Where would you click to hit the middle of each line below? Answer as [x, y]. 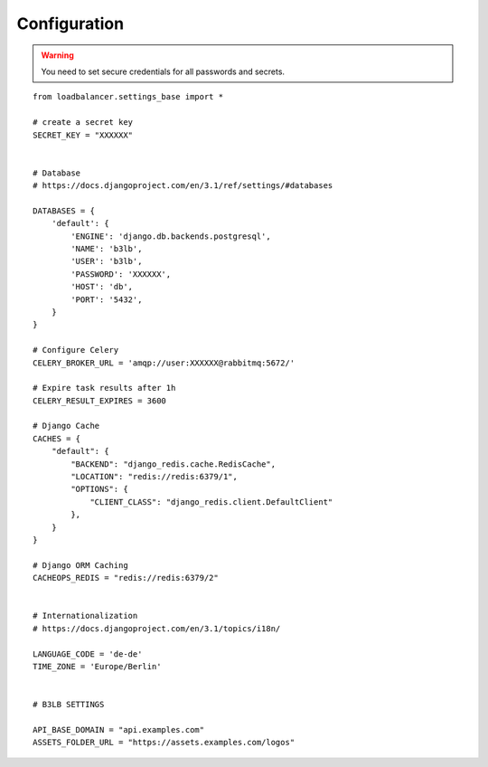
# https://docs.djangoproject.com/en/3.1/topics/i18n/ [157, 628]
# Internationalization [85, 616]
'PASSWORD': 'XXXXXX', [121, 274]
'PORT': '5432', [107, 299]
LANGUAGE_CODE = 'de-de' [88, 654]
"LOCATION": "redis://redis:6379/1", [155, 477]
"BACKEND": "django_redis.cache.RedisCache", [173, 464]
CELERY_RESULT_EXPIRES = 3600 [100, 401]
